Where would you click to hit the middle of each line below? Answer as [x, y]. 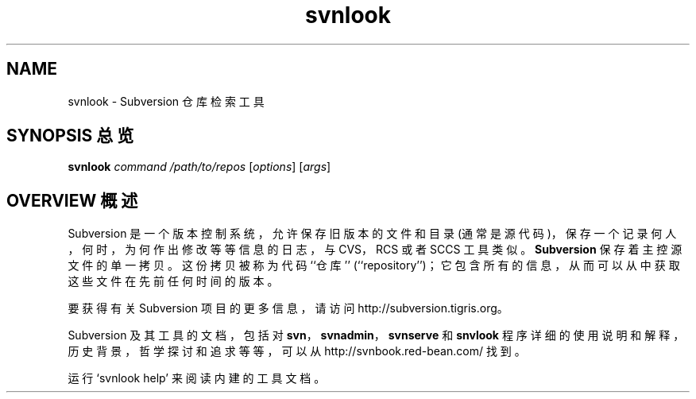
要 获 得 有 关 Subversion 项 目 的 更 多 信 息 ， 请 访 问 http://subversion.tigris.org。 [288, 308]
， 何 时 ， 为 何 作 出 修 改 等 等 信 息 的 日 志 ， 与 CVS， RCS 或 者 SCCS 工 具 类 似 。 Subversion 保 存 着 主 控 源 [375, 250]
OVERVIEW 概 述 [72, 200]
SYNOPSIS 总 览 [70, 136]
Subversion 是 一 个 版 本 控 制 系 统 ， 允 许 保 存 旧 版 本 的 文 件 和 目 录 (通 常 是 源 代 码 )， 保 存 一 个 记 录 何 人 [372, 234]
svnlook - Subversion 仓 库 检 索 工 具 [166, 101]
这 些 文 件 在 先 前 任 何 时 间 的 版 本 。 [173, 281]
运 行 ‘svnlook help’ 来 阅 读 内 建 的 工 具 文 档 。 [197, 378]
